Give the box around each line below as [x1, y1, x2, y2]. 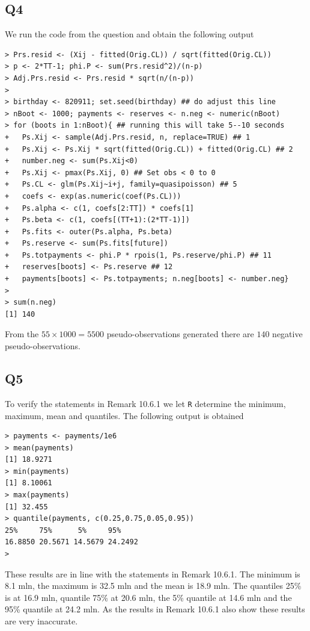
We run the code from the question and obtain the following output [5, 28, 254, 40]
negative [272, 328, 303, 340]
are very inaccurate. [5, 615, 78, 627]
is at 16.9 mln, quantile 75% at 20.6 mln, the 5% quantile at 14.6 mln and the [5, 591, 292, 603]
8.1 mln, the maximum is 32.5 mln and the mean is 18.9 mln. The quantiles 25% [5, 579, 302, 592]
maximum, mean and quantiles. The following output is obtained [5, 409, 244, 421]
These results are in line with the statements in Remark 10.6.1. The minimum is [5, 567, 300, 580]
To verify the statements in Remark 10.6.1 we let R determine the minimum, [5, 397, 286, 409]
